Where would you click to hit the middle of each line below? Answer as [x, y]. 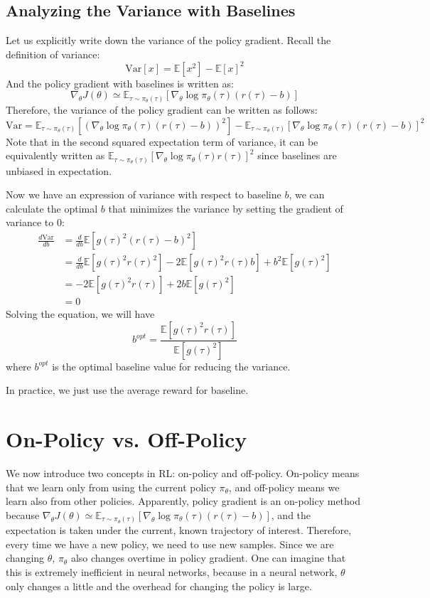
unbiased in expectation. [59, 170]
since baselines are [297, 155]
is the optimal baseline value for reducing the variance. [171, 366]
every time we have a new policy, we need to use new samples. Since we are [170, 544]
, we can [307, 194]
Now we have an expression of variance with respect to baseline [144, 194]
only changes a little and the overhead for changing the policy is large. [159, 586]
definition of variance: [53, 54]
